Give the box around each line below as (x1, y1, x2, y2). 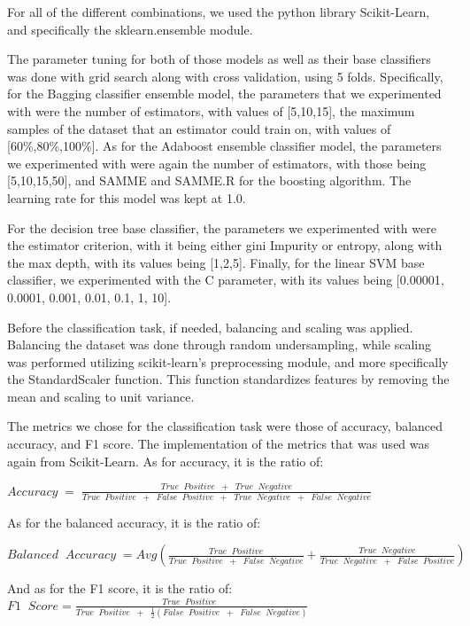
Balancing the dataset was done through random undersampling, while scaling (7, 335, 431, 354)
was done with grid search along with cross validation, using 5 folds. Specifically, (7, 67, 443, 85)
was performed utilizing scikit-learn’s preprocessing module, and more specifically (7, 352, 449, 371)
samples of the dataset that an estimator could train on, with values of (7, 119, 391, 137)
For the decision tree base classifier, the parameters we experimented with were (7, 218, 436, 237)
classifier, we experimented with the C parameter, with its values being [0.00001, (7, 270, 444, 289)
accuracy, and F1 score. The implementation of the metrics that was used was (7, 434, 430, 453)
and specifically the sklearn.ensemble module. (7, 20, 253, 38)
